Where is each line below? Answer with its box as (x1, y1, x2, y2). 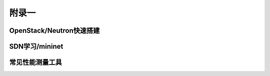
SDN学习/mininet (9, 42, 63, 51)
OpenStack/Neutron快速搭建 (9, 26, 100, 35)
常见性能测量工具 (9, 58, 62, 67)
